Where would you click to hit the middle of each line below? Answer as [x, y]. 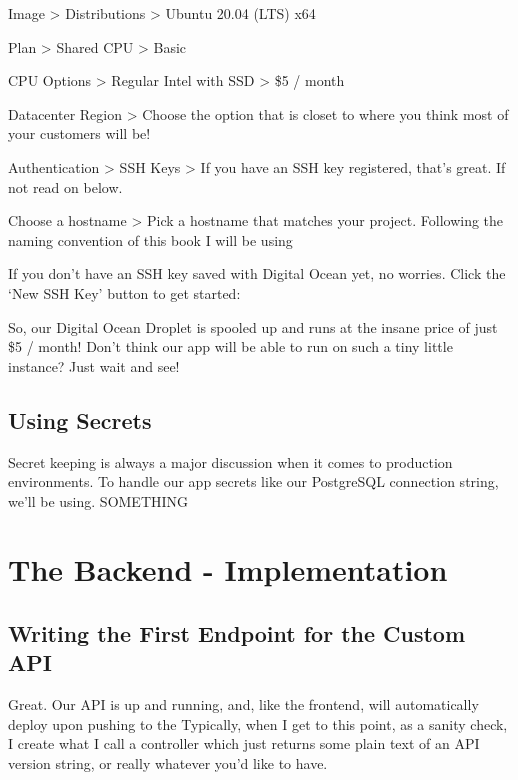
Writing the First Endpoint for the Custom [237, 633]
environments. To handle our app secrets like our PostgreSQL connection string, [253, 481]
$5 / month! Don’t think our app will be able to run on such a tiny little [230, 346]
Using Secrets [80, 419]
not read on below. [65, 186]
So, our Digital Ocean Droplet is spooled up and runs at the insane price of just [253, 326]
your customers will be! [79, 133]
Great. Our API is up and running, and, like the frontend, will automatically [243, 704]
